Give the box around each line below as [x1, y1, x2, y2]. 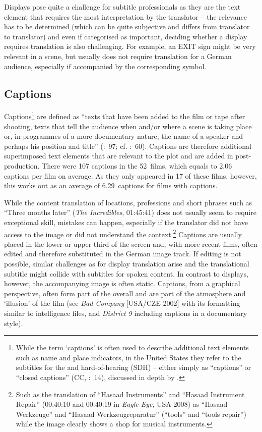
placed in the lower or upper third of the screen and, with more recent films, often [4, 238, 257, 249]
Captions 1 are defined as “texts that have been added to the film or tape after [4, 110, 245, 122]
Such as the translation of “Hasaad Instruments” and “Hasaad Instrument [16, 389, 245, 399]
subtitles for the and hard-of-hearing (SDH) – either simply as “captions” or [16, 362, 251, 372]
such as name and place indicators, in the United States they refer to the [16, 352, 241, 362]
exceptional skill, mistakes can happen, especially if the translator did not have [4, 217, 248, 227]
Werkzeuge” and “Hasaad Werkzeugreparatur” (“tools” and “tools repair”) [16, 408, 246, 419]
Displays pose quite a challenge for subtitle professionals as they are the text [4, 2, 241, 12]
